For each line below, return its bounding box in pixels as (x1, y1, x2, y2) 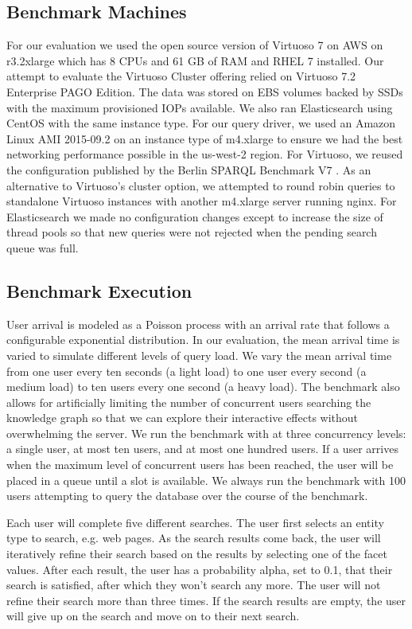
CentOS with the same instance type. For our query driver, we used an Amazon (6, 115, 396, 131)
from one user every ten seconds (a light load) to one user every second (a (6, 362, 367, 379)
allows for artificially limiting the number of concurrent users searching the (6, 393, 371, 410)
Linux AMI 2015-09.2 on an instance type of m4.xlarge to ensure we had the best (6, 130, 403, 147)
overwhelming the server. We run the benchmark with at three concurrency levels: (6, 424, 406, 441)
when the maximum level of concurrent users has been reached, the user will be (6, 456, 394, 473)
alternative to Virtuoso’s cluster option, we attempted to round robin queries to (6, 177, 395, 193)
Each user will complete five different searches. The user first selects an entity (6, 514, 384, 530)
